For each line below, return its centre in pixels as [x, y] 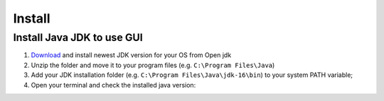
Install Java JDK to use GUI [78, 37]
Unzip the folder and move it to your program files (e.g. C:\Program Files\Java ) [153, 65]
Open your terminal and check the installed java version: [113, 85]
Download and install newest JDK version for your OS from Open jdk [131, 55]
